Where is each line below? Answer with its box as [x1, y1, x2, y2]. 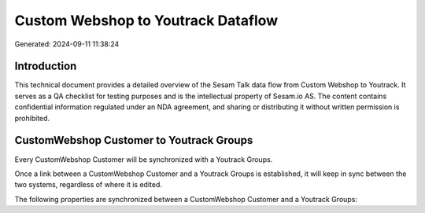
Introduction [14, 60, 77, 73]
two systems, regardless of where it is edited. [14, 180, 163, 189]
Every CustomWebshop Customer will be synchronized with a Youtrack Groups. [14, 154, 273, 164]
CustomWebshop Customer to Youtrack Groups [14, 134, 253, 147]
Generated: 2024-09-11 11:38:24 [14, 39, 120, 49]
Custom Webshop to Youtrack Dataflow [14, 12, 279, 29]
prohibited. [14, 113, 50, 123]
